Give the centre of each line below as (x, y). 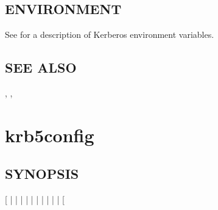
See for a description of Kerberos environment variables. (110, 34)
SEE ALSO (41, 67)
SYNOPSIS (42, 174)
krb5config (50, 135)
